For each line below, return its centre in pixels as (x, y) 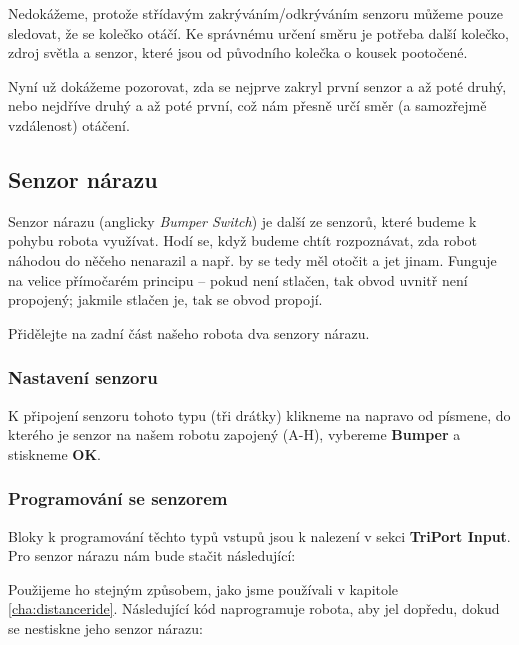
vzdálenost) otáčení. (69, 124)
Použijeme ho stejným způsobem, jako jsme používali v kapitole (203, 588)
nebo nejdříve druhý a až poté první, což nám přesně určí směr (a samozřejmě (247, 105)
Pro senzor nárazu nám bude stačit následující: (152, 555)
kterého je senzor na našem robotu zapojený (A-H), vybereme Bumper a (234, 434)
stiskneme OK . (54, 453)
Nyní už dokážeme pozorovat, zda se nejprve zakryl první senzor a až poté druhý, (257, 85)
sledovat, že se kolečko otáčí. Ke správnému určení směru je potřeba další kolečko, (258, 32)
